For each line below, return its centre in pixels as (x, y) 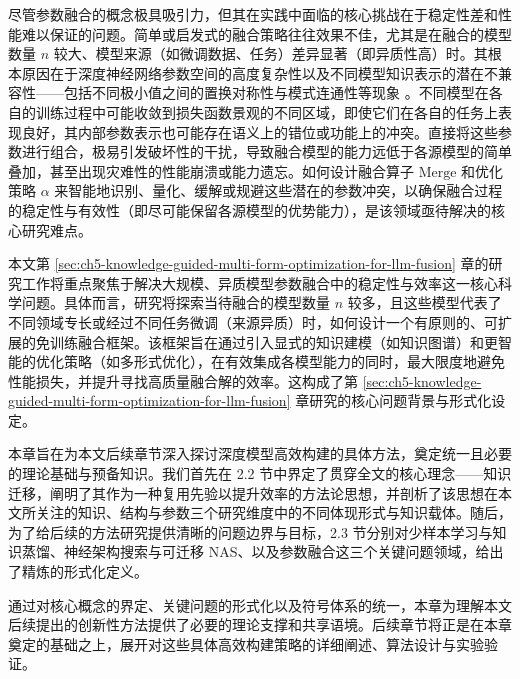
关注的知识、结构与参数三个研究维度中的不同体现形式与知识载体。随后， (273, 512)
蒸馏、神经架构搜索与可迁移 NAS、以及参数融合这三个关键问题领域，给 (255, 551)
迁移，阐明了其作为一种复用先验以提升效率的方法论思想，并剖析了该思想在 (253, 492)
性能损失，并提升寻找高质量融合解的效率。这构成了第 (183, 380)
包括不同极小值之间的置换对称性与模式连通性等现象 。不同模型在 (276, 92)
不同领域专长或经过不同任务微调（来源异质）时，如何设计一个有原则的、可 (253, 321)
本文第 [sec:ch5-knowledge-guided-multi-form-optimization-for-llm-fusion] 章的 (248, 263)
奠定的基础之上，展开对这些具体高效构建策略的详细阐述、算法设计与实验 (246, 643)
